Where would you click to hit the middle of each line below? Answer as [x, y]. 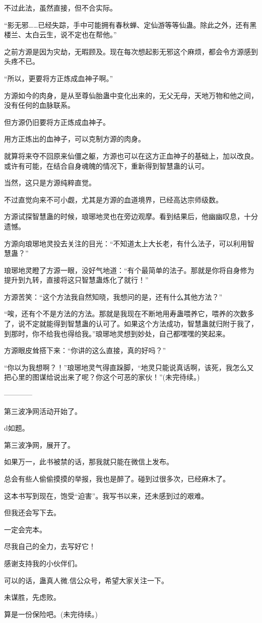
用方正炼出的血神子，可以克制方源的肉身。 [75, 139]
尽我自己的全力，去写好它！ [50, 546]
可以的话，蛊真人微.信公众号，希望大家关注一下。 [86, 580]
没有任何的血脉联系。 [39, 105]
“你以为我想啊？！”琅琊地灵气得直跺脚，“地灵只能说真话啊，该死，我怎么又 [129, 367]
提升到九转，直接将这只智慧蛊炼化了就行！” [76, 280]
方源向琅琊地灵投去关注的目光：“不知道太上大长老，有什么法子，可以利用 [126, 243]
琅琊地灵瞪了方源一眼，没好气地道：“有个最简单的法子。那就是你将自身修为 [129, 270]
